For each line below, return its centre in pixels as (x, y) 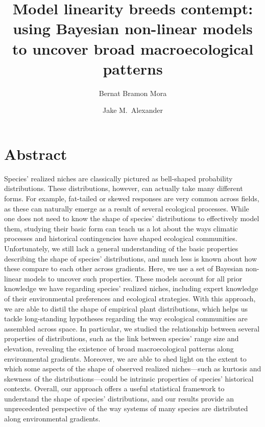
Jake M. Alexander (133, 110)
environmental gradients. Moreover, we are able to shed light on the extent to (125, 358)
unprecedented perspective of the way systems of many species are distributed (126, 408)
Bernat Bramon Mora (133, 93)
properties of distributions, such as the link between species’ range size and (122, 338)
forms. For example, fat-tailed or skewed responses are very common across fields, (132, 198)
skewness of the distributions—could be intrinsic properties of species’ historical (129, 378)
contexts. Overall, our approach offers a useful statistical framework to (114, 388)
